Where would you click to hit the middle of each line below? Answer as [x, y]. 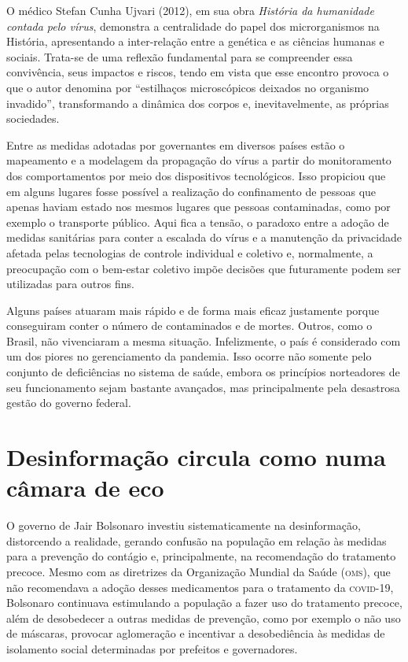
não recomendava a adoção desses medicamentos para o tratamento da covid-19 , [200, 587]
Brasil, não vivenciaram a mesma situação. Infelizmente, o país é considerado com [204, 340]
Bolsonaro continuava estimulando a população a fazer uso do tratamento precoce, [204, 603]
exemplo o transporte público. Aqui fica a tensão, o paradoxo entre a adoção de [198, 222]
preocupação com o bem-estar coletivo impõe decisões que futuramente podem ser [204, 268]
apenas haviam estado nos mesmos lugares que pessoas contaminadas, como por [198, 207]
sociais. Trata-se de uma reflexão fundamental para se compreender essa [180, 56]
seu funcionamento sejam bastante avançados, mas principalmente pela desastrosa [203, 387]
